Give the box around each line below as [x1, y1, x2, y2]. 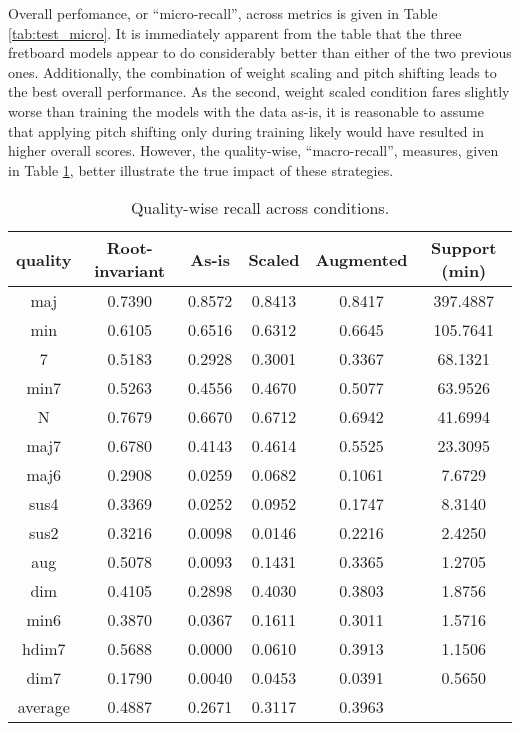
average [17, 695, 70, 719]
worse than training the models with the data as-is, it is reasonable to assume [8, 100, 484, 121]
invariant [94, 259, 166, 283]
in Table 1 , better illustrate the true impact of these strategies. [8, 159, 394, 180]
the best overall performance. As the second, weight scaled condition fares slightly [8, 81, 510, 102]
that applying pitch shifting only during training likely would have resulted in [8, 120, 484, 141]
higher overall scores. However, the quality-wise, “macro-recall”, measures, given [8, 140, 499, 161]
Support [431, 236, 497, 260]
